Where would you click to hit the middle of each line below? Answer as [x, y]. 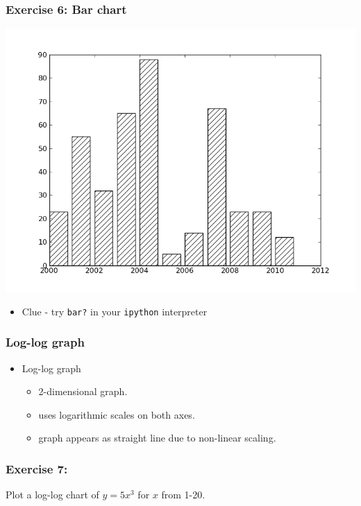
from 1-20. [183, 495]
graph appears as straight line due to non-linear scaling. [157, 438]
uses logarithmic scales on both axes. [117, 414]
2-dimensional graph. [83, 391]
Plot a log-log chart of [52, 495]
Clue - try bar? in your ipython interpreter [115, 311]
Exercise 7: [37, 468]
